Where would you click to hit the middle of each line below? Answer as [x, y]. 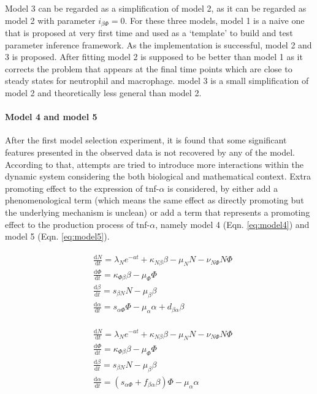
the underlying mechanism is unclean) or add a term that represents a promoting [158, 212]
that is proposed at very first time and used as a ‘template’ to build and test [149, 33]
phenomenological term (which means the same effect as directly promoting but [155, 200]
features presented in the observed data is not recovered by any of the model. [150, 152]
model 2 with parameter [50, 20]
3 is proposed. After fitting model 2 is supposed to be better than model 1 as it [154, 57]
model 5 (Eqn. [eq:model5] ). [57, 236]
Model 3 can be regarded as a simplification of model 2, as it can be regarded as [156, 8]
